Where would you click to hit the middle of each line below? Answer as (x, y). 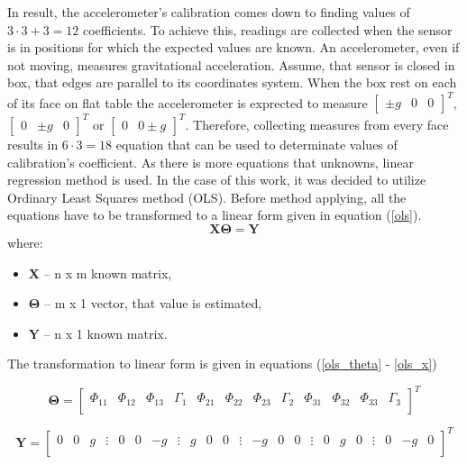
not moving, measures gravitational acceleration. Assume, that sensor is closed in (231, 64)
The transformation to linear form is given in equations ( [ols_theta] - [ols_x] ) (222, 364)
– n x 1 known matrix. (105, 333)
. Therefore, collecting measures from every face (317, 124)
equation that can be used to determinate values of (256, 144)
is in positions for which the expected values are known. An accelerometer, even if (233, 47)
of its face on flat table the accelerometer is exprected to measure (188, 102)
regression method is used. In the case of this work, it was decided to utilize (217, 180)
